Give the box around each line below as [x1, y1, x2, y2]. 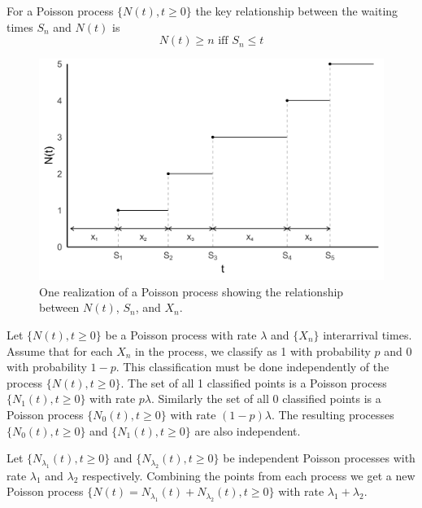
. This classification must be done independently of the [115, 358, 389, 375]
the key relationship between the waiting [195, 2, 398, 19]
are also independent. [194, 422, 301, 439]
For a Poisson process [7, 2, 114, 19]
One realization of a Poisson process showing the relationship [39, 282, 344, 300]
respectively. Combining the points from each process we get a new [82, 466, 415, 484]
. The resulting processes [271, 405, 394, 423]
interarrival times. [323, 326, 412, 343]
